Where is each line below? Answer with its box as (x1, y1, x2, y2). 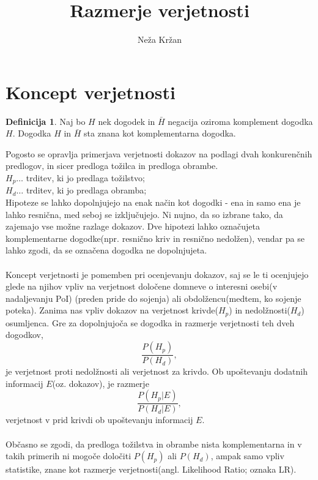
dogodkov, (6, 328, 43, 341)
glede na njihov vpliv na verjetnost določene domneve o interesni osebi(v (6, 280, 278, 293)
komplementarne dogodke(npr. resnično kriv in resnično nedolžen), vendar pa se (6, 231, 305, 244)
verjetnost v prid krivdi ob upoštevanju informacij (6, 413, 193, 426)
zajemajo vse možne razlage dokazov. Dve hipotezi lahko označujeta (6, 220, 260, 233)
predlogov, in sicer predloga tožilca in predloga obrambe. (6, 159, 218, 172)
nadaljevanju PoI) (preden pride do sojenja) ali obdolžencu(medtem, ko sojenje (6, 291, 301, 304)
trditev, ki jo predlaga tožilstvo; (26, 171, 145, 184)
